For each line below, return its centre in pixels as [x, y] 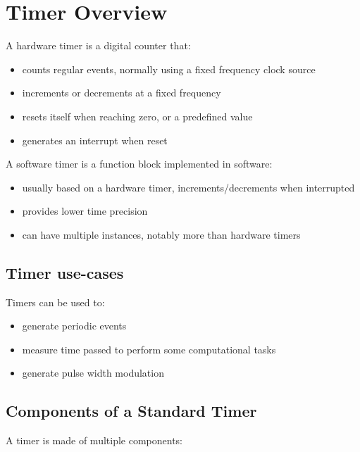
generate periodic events [74, 326]
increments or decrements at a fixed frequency [122, 93]
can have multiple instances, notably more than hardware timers [161, 234]
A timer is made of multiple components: [94, 440]
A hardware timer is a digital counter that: [98, 45]
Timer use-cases [65, 272]
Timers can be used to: [55, 302]
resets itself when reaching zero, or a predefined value [137, 116]
